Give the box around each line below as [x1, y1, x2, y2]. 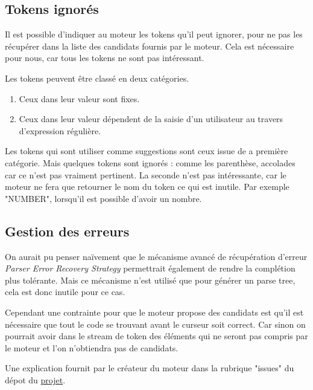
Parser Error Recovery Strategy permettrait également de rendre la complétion [5, 262, 296, 275]
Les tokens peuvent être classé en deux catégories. [5, 71, 189, 84]
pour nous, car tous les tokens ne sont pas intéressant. [5, 51, 204, 64]
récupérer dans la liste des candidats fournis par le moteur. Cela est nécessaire [5, 39, 294, 52]
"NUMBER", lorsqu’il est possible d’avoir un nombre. [5, 192, 202, 204]
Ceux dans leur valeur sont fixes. [19, 92, 140, 105]
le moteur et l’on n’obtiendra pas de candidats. [5, 341, 179, 354]
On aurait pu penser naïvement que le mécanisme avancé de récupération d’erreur [5, 250, 308, 262]
